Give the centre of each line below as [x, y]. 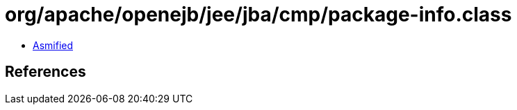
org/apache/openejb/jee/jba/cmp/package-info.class [258, 15]
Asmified [53, 45]
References [46, 72]
